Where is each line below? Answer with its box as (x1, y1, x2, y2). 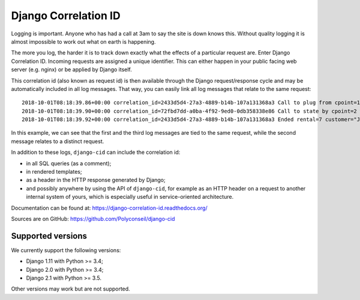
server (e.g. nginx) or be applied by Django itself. (11, 66, 132, 73)
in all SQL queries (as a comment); (26, 159, 112, 167)
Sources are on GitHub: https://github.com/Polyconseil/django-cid (11, 215, 175, 222)
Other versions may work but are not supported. (11, 285, 130, 293)
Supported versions (11, 231, 87, 241)
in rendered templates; (26, 168, 82, 175)
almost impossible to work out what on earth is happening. (11, 38, 156, 45)
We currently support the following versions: (11, 246, 121, 254)
